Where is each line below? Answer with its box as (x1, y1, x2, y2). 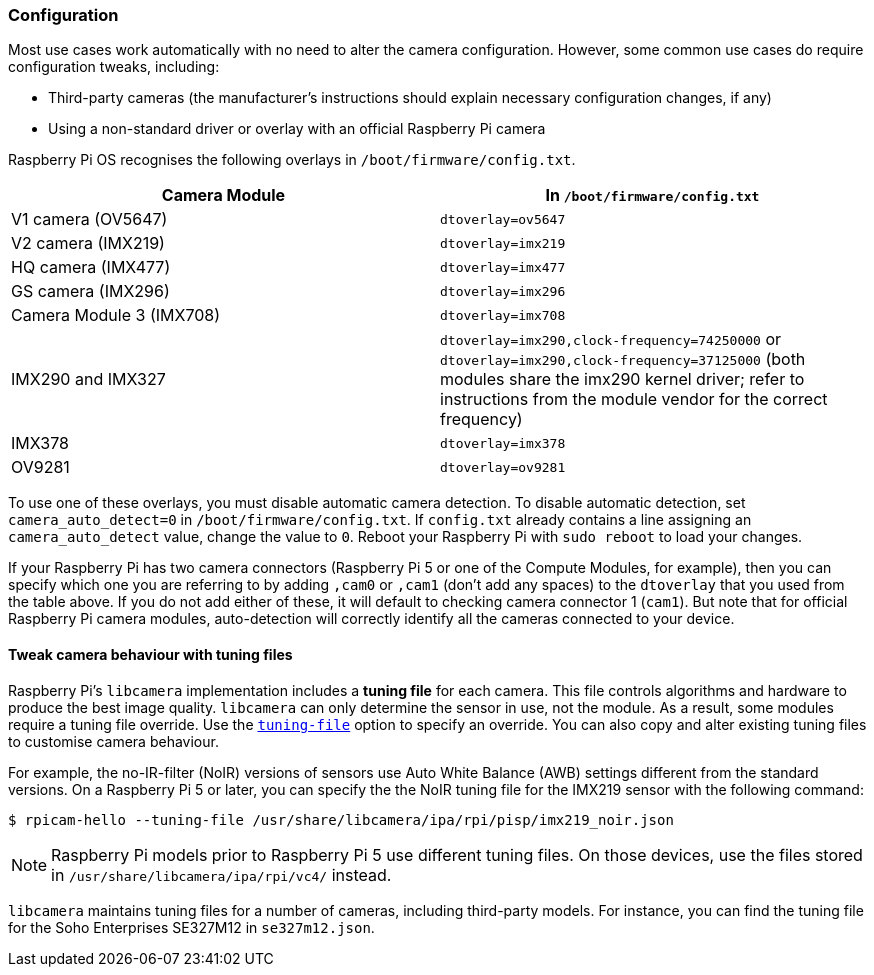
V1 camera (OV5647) (11, 209, 168, 230)
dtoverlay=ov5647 (440, 211, 566, 227)
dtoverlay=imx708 (440, 307, 566, 323)
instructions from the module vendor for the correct (440, 389, 828, 410)
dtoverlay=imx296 (440, 283, 566, 299)
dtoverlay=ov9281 (440, 459, 566, 475)
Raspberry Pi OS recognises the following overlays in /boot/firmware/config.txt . (8, 151, 576, 169)
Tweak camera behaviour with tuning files (8, 645, 293, 663)
